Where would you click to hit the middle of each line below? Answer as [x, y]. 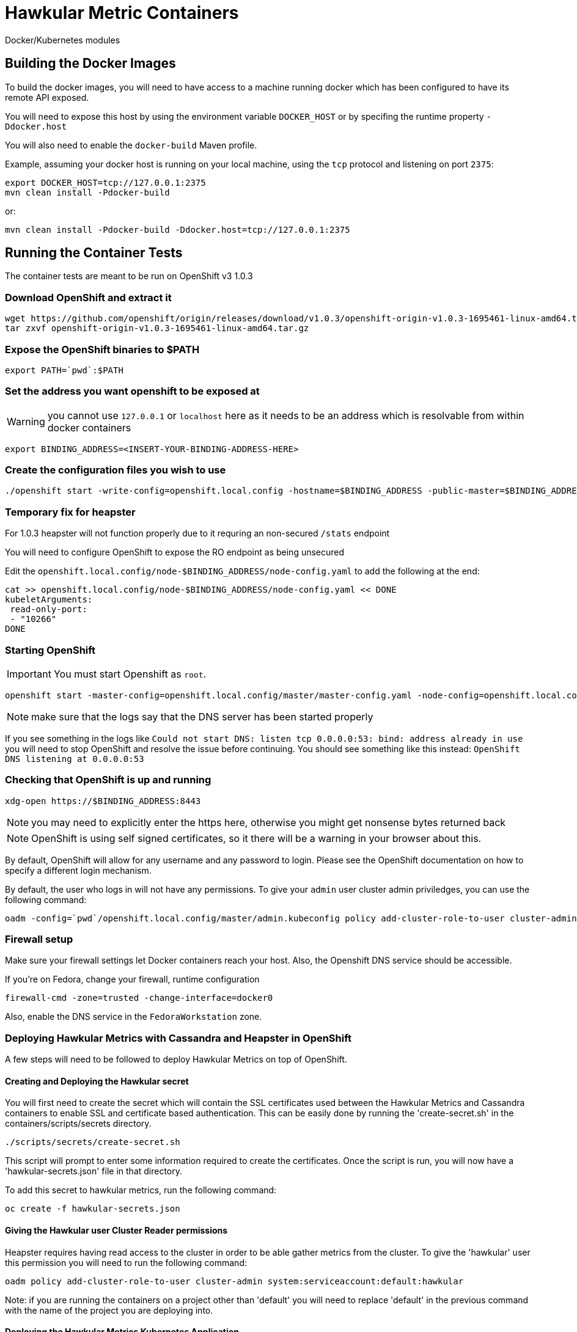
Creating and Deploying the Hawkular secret [97, 1081]
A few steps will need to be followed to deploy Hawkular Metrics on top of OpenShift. [176, 1059]
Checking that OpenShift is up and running [108, 780]
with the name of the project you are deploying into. [109, 1310]
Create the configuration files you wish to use [116, 470]
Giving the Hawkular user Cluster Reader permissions [116, 1231]
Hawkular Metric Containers [122, 13]
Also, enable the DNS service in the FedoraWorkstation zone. [134, 1017]
